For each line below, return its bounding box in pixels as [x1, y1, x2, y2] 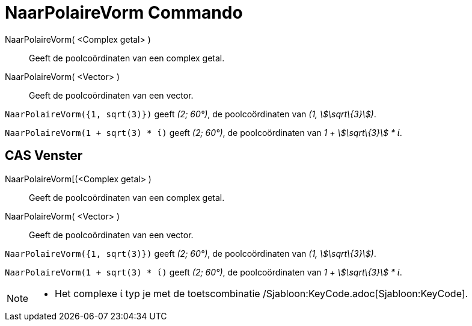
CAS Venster [5, 148, 83, 164]
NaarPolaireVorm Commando [5, 2, 243, 23]
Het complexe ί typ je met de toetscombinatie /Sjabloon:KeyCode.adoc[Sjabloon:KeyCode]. [55, 287, 468, 300]
